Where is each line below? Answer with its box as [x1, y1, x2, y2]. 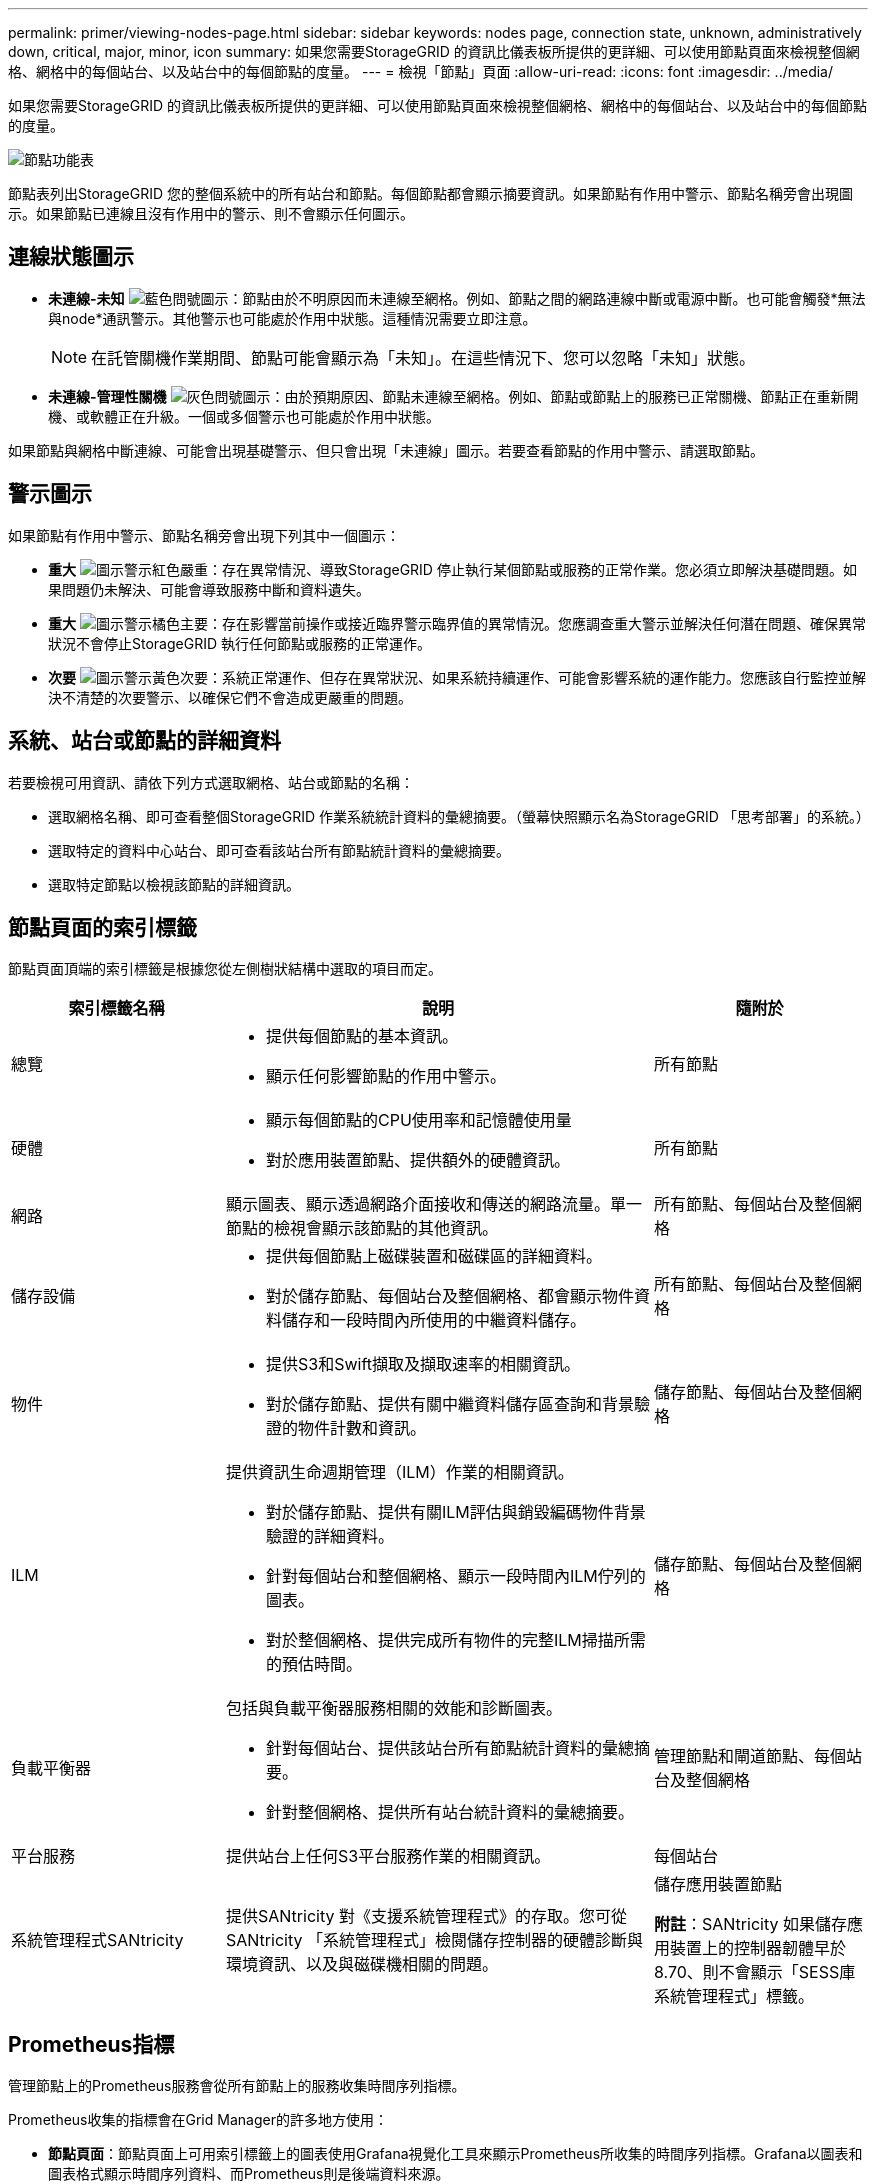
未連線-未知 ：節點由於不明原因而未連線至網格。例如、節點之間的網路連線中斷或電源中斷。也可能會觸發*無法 [48, 289, 866, 307]
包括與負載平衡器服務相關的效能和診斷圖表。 [226, 1698, 563, 1719]
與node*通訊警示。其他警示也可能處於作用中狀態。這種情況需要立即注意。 [48, 309, 537, 327]
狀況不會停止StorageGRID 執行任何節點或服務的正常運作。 [48, 634, 431, 652]
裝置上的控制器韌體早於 [670, 1938, 847, 1959]
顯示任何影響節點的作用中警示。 [266, 1066, 507, 1087]
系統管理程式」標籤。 [654, 1986, 815, 2007]
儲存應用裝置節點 [654, 1874, 783, 1895]
